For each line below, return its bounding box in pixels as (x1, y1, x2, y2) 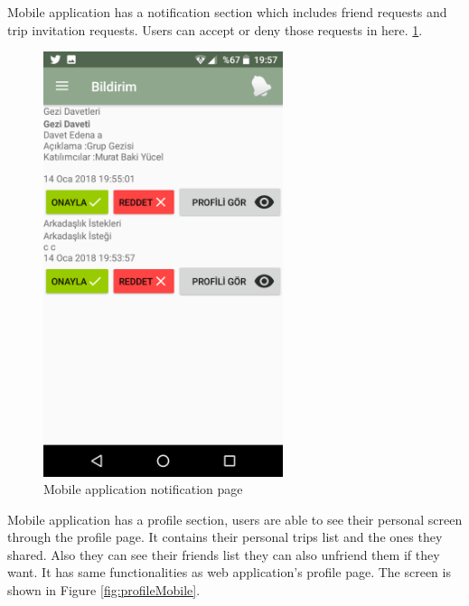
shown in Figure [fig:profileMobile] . (7, 581, 201, 600)
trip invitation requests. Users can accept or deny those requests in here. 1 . (7, 20, 423, 39)
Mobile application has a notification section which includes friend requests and (7, 3, 447, 21)
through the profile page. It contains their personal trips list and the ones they (7, 527, 443, 546)
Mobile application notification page (43, 480, 243, 499)
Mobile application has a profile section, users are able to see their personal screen (7, 509, 463, 528)
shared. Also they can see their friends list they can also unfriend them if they (7, 545, 440, 564)
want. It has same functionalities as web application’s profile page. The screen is (7, 563, 451, 582)
